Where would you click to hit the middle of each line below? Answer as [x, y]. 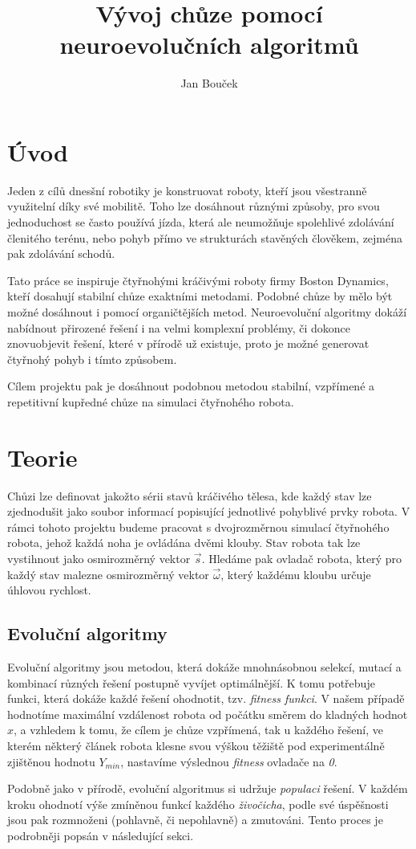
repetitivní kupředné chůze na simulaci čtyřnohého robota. [151, 401]
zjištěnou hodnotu [51, 761]
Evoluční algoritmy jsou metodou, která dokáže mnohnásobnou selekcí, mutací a [204, 667]
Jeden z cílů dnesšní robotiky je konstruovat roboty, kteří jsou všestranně [187, 190]
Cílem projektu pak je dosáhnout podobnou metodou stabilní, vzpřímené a [191, 386]
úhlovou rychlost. [49, 590]
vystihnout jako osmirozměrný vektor [99, 559]
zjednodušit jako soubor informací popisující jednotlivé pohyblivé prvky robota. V [209, 511]
